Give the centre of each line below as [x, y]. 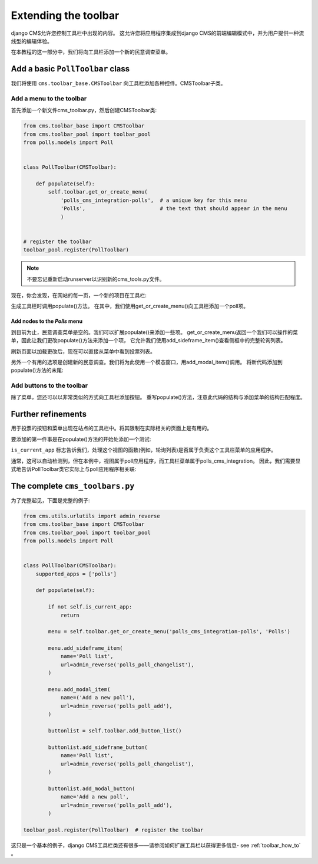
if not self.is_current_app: [90, 607]
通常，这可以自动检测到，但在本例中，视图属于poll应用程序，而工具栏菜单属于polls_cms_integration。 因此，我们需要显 [156, 461]
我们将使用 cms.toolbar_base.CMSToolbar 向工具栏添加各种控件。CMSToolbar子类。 [118, 83]
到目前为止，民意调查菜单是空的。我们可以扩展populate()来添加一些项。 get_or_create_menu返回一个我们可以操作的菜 [155, 332]
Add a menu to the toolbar [49, 99]
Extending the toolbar [65, 15]
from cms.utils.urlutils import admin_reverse [92, 516]
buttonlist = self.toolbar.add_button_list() [115, 731]
